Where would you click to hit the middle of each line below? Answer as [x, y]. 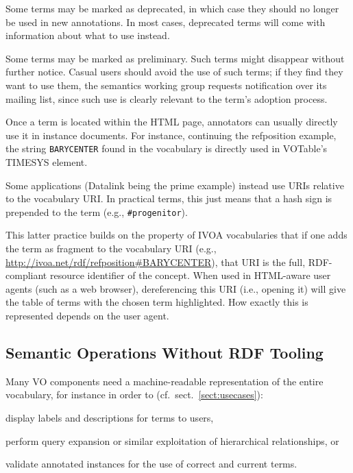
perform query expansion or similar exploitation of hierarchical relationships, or [172, 440]
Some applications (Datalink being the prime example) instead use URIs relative [175, 185]
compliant [26, 275]
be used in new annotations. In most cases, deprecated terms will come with [166, 22]
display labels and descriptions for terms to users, [110, 417]
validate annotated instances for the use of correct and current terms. [151, 464]
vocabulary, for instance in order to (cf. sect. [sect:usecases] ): [134, 395]
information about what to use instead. [88, 35]
